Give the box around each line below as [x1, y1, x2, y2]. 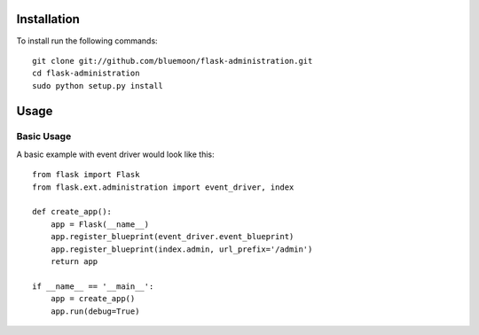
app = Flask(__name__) [50, 219, 150, 230]
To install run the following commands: [16, 35, 159, 46]
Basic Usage [16, 130, 72, 143]
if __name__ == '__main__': [32, 281, 154, 292]
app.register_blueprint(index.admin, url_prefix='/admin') [50, 244, 313, 254]
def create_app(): [32, 206, 113, 217]
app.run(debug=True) [50, 306, 140, 316]
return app [50, 256, 98, 266]
